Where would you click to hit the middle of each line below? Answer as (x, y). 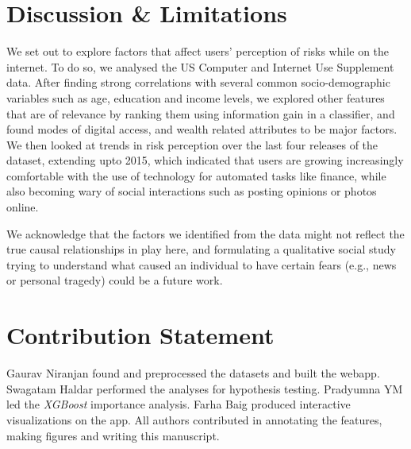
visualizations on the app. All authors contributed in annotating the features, (194, 419)
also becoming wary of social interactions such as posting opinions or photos (192, 191)
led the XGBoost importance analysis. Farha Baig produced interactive (179, 404)
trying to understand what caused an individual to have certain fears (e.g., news (202, 264)
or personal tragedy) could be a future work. (115, 280)
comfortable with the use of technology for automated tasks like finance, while (196, 175)
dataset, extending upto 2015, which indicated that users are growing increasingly (205, 160)
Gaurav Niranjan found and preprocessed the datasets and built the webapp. (193, 373)
